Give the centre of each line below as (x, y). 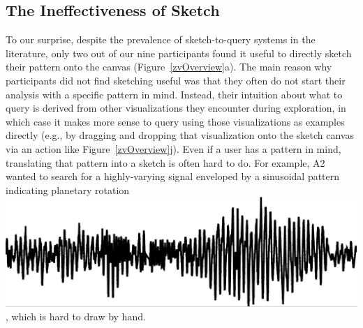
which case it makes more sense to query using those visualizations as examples (175, 121)
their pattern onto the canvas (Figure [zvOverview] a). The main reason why (169, 67)
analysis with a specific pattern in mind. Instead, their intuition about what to (174, 94)
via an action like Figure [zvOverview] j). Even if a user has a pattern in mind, (173, 148)
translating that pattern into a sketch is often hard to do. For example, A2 (165, 162)
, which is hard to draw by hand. (76, 316)
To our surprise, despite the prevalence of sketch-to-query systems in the (161, 39)
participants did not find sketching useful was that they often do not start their (176, 80)
